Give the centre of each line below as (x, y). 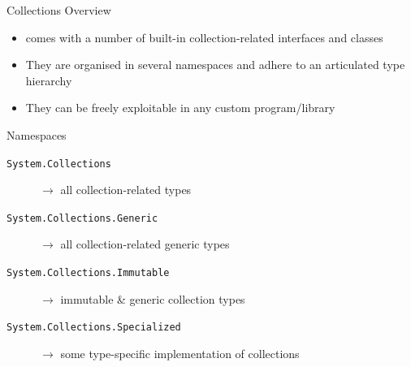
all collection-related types (126, 190)
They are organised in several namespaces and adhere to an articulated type (215, 65)
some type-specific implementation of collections (180, 353)
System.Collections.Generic (82, 218)
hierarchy (49, 80)
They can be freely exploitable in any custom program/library (180, 108)
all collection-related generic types (145, 244)
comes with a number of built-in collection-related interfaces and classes (204, 37)
